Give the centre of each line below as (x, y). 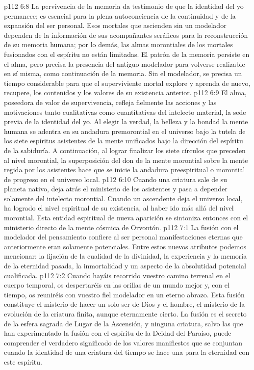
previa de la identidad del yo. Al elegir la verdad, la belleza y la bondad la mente (126, 121)
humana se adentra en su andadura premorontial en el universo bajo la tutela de (125, 131)
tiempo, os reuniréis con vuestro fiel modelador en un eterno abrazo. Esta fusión (124, 294)
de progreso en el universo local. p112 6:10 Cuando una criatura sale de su (116, 179)
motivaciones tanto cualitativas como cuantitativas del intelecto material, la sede (125, 112)
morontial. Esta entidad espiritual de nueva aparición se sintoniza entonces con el (126, 218)
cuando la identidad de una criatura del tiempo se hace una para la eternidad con (127, 352)
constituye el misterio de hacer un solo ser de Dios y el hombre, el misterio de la (125, 304)
